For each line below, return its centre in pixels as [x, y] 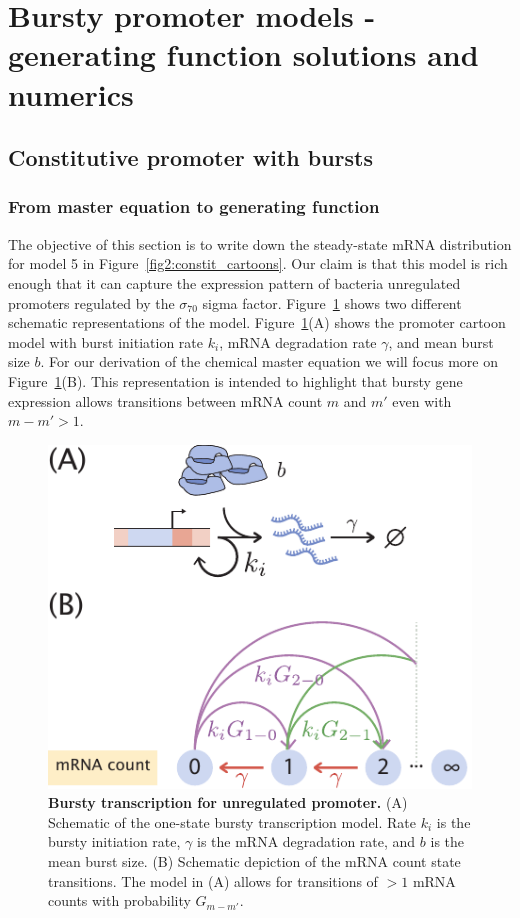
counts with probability [119, 900]
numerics [71, 93]
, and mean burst [441, 341]
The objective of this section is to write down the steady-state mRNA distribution [260, 243]
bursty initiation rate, [114, 841]
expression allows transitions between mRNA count [165, 400]
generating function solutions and [243, 54]
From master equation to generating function [194, 206]
